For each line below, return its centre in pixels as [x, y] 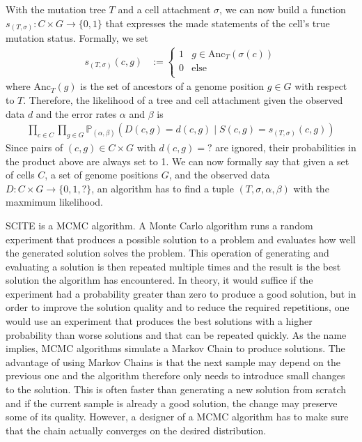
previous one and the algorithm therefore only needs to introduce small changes [175, 375]
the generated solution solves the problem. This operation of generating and [167, 253]
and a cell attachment [164, 9]
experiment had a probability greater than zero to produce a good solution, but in [181, 293]
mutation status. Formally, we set [77, 38]
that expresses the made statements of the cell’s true [218, 23]
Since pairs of [34, 147]
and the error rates [76, 113]
